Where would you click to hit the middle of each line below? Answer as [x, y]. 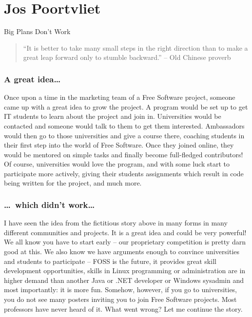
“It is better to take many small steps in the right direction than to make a [136, 47]
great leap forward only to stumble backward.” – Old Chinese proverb [127, 57]
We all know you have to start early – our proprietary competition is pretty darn [125, 242]
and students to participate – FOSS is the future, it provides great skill [110, 261]
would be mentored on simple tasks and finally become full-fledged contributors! [124, 154]
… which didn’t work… [49, 204]
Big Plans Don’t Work [37, 31]
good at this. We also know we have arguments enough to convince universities [122, 252]
